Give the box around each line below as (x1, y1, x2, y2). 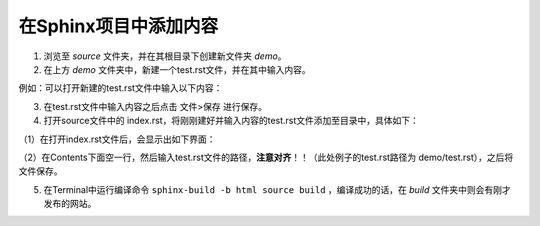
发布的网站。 (43, 198, 97, 210)
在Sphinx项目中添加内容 (18, 15, 219, 37)
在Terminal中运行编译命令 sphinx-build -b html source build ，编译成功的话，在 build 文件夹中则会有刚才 (43, 183, 511, 195)
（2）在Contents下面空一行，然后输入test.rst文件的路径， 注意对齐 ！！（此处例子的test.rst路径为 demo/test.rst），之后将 (18, 151, 514, 163)
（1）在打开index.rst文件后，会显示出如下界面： (18, 133, 216, 145)
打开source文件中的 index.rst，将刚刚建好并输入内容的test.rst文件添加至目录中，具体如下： (43, 115, 420, 127)
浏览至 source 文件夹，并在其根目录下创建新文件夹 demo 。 (43, 50, 287, 62)
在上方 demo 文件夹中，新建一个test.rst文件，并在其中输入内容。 (43, 63, 312, 75)
